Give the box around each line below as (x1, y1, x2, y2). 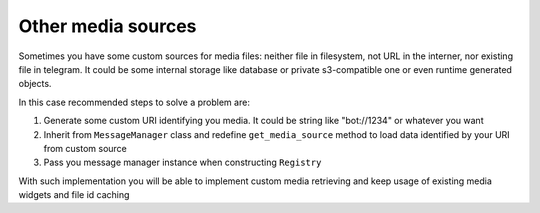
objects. (18, 78, 52, 90)
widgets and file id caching (18, 189, 130, 201)
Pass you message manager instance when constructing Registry (43, 156, 322, 169)
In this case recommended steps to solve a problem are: (18, 96, 250, 108)
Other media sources (18, 15, 197, 37)
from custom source (43, 142, 127, 154)
